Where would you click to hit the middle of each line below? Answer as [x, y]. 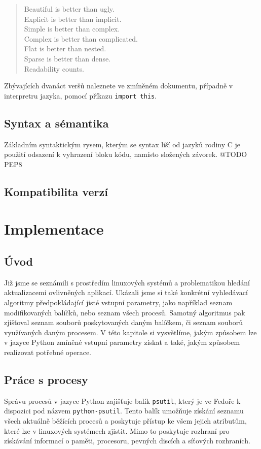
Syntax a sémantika [57, 123]
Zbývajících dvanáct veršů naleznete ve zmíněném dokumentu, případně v [119, 86]
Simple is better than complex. [72, 29]
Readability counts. [54, 68]
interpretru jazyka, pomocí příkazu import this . [81, 95]
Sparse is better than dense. [67, 58]
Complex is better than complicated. [81, 38]
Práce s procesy [46, 379]
